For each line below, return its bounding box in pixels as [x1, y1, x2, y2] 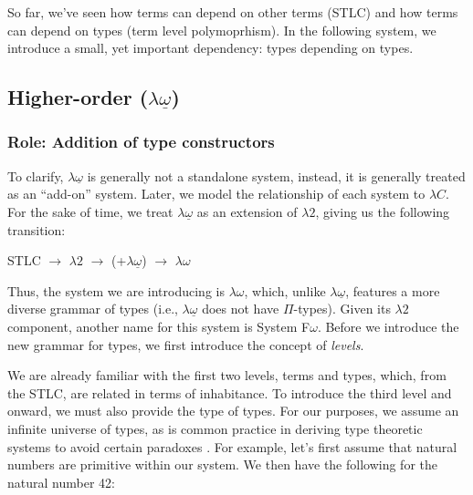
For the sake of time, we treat [7, 201, 173, 221]
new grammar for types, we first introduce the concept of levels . [7, 335, 364, 354]
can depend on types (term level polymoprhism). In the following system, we [7, 20, 436, 39]
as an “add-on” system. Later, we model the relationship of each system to [7, 184, 426, 203]
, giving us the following [315, 201, 450, 221]
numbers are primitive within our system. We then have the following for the [7, 455, 437, 474]
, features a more [345, 281, 440, 300]
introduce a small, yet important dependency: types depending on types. [7, 38, 414, 57]
